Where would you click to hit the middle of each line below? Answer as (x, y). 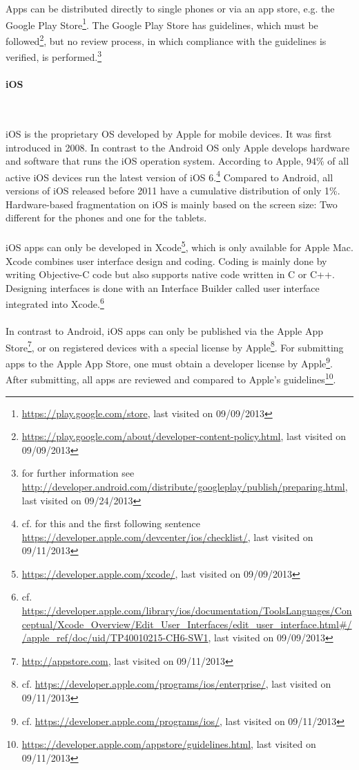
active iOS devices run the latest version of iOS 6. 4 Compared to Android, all (169, 176)
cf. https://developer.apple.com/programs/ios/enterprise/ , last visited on (176, 684)
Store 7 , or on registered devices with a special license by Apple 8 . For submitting (175, 346)
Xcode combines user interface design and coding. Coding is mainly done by (166, 260)
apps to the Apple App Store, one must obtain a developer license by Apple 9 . (169, 362)
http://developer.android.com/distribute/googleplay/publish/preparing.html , (185, 486)
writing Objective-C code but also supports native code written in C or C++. (170, 274)
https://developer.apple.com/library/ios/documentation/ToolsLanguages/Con (187, 611)
